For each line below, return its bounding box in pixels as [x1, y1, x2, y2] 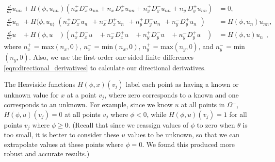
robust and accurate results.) [4, 148, 90, 159]
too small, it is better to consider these [4, 130, 119, 140]
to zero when [197, 119, 235, 130]
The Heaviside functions [4, 79, 76, 89]
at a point [67, 89, 97, 99]
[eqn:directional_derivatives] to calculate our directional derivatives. [4, 63, 206, 73]
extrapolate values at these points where [4, 139, 124, 149]
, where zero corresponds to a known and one [104, 89, 239, 99]
